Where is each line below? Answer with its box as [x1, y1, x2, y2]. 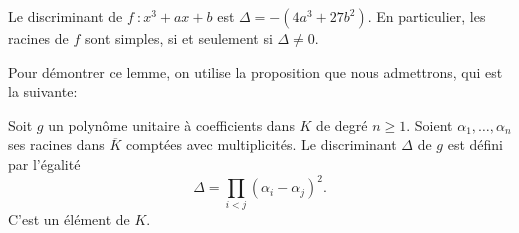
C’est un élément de [8, 209, 130, 230]
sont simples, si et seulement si [84, 28, 273, 48]
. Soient [406, 114, 453, 135]
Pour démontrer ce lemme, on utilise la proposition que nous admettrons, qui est [8, 61, 503, 82]
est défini [447, 134, 504, 155]
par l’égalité [8, 153, 81, 174]
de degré [316, 114, 368, 135]
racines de [8, 28, 69, 48]
